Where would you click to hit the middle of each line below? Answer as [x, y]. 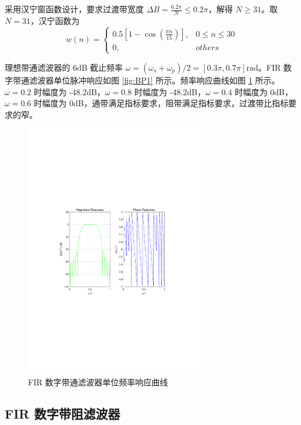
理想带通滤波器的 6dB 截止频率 [64, 67]
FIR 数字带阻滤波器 [63, 413]
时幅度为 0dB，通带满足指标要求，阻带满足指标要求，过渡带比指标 [161, 103]
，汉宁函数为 [55, 20]
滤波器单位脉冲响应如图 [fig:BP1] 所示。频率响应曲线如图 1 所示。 [154, 80]
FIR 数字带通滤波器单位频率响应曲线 [98, 382]
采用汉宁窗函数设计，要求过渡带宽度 [74, 9]
